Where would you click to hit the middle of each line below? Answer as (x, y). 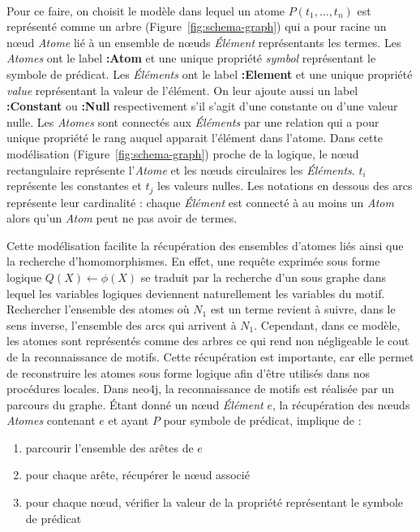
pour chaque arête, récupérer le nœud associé (137, 475)
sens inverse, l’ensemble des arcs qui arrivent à (122, 324)
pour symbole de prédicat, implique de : (262, 420)
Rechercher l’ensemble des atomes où (98, 309)
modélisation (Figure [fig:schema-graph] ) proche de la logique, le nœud (183, 153)
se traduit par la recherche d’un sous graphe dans (264, 277)
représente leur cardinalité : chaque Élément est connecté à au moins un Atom (200, 202)
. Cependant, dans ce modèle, (327, 324)
